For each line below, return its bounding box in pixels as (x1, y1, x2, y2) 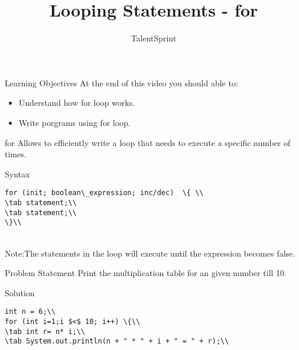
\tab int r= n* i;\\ (5, 327, 86, 336)
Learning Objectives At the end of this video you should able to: (5, 76, 238, 89)
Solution (5, 286, 35, 299)
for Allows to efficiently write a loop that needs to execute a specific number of (5, 136, 291, 148)
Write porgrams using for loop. (18, 116, 131, 128)
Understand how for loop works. (18, 96, 135, 109)
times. (5, 148, 27, 160)
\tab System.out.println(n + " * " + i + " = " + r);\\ (5, 337, 229, 346)
